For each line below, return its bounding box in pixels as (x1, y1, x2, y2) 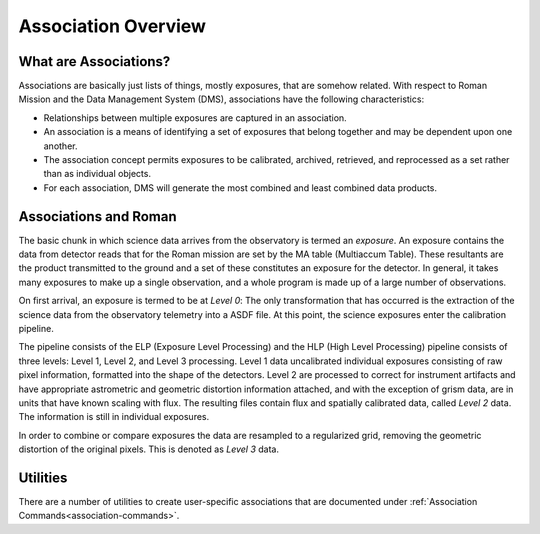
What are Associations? (18, 53, 171, 70)
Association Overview (18, 15, 207, 37)
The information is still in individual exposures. (18, 411, 210, 423)
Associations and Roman (18, 208, 177, 225)
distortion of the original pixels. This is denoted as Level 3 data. (18, 443, 280, 455)
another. (43, 140, 78, 152)
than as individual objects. (43, 168, 152, 180)
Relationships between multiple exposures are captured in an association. (43, 111, 347, 124)
